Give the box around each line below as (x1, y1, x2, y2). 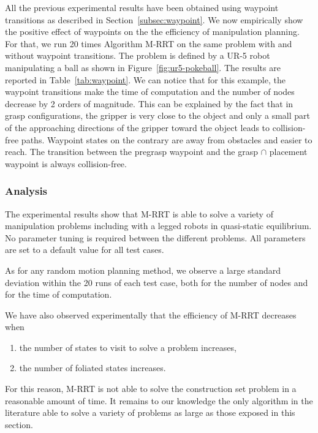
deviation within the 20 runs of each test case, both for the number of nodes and (5, 276, 308, 288)
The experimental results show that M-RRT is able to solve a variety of (5, 207, 273, 220)
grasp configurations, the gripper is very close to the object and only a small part (5, 109, 311, 122)
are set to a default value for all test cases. (5, 243, 164, 256)
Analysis (5, 183, 48, 198)
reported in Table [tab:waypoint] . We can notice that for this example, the (5, 73, 286, 86)
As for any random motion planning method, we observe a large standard (5, 263, 281, 276)
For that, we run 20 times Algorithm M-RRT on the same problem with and (5, 37, 292, 50)
